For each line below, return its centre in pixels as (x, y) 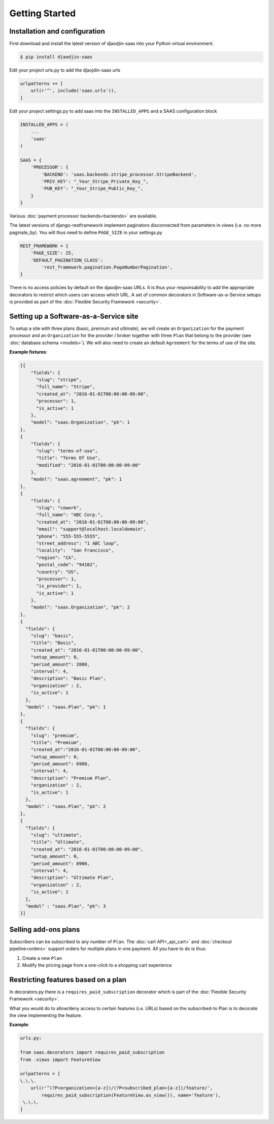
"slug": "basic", (52, 636)
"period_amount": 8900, (60, 863)
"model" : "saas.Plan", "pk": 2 (66, 807)
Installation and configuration (57, 31)
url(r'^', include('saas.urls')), (74, 91)
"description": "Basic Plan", (68, 678)
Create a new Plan (42, 958)
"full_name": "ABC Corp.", (70, 515)
